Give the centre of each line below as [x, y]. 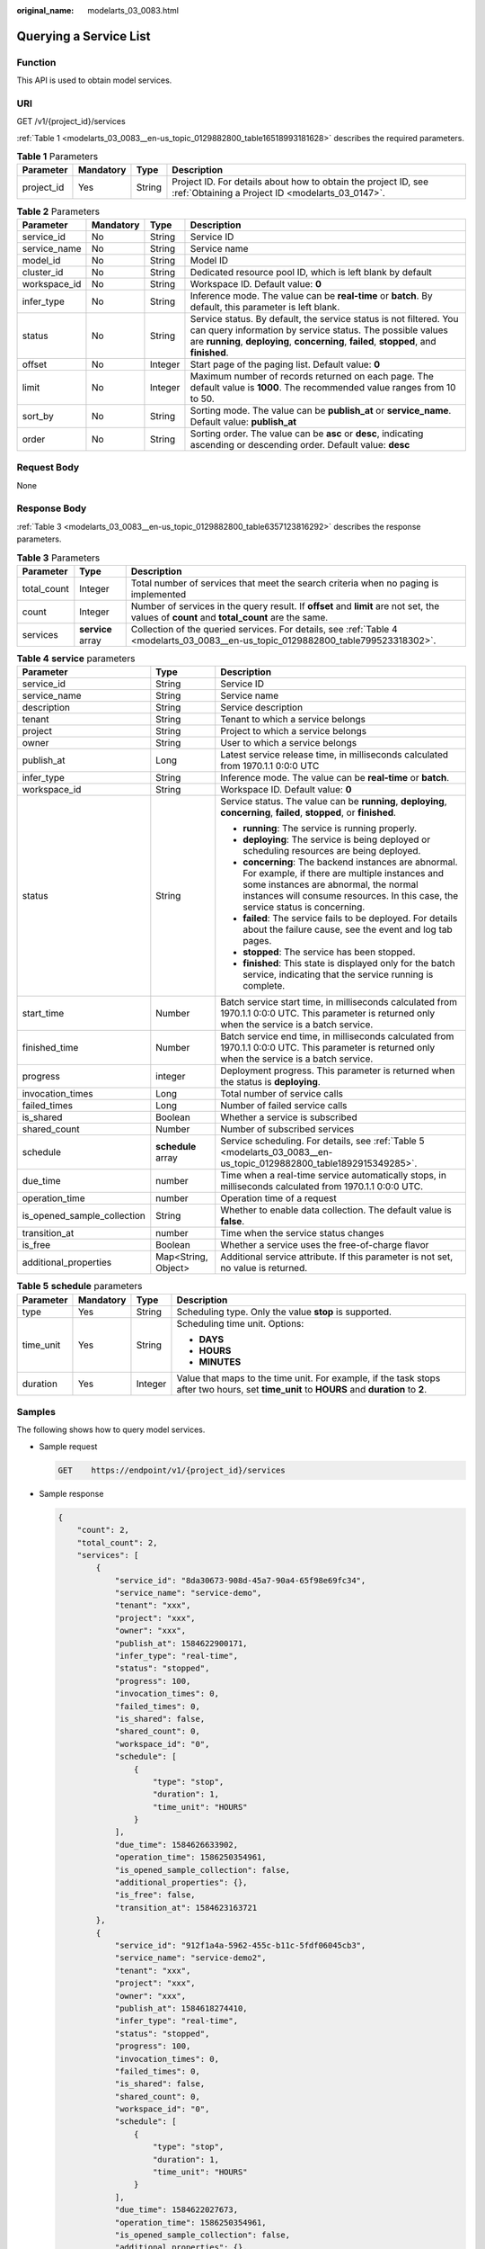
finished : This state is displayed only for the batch [349, 963]
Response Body [52, 508]
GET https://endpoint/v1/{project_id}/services [172, 1470]
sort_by [38, 416]
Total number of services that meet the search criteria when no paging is [285, 583]
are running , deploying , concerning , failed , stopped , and [313, 341]
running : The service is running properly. [330, 829]
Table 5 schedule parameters [79, 1286]
